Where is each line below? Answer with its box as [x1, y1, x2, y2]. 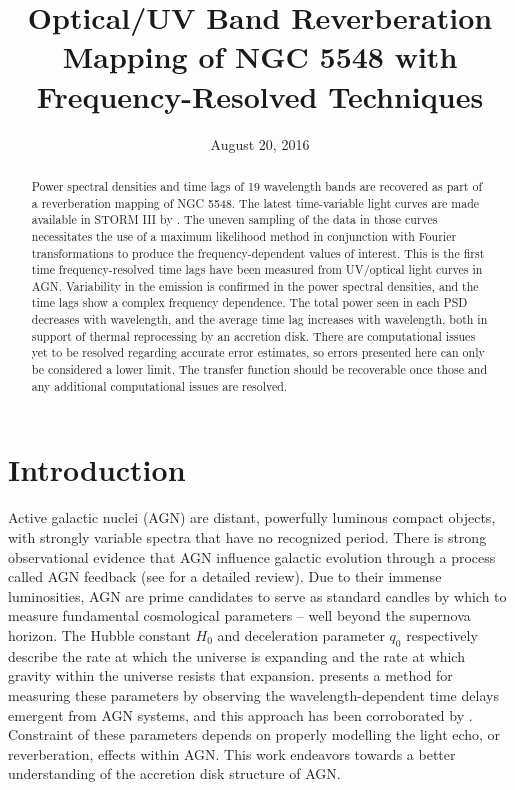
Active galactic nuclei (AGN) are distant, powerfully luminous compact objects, [8, 507, 496, 528]
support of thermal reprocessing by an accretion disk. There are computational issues [31, 327, 476, 344]
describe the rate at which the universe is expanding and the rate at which [8, 645, 465, 666]
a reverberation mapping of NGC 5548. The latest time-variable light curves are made [31, 194, 480, 211]
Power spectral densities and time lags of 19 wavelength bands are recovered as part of [31, 177, 483, 194]
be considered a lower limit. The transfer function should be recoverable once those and [31, 361, 488, 378]
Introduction [8, 449, 186, 490]
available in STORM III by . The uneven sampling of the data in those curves [31, 211, 438, 228]
